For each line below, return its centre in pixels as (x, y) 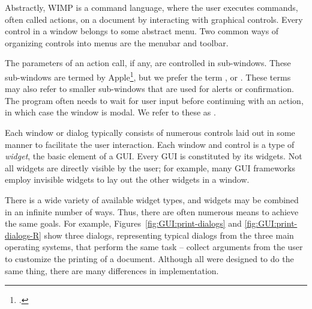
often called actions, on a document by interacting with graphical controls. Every (154, 19)
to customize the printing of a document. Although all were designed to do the (149, 258)
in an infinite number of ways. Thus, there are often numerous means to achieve (152, 211)
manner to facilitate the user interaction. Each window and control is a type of (150, 144)
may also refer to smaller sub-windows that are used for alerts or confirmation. (149, 89)
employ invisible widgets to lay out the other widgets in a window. (127, 179)
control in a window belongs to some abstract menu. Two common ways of (142, 31)
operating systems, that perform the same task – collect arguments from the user (154, 247)
